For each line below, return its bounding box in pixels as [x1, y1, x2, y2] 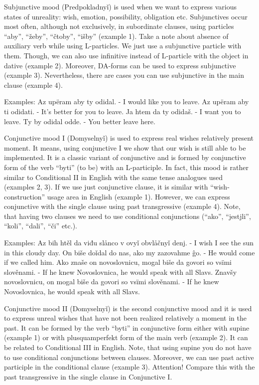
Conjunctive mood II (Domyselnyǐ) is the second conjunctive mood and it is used [4, 303, 252, 313]
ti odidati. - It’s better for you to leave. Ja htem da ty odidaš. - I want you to [4, 106, 241, 116]
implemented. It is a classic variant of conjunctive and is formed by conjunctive [4, 152, 246, 163]
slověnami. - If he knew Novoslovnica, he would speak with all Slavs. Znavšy [4, 266, 237, 277]
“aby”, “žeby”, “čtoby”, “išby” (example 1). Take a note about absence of [4, 30, 229, 41]
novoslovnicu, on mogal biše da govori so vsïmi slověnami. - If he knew [4, 276, 219, 287]
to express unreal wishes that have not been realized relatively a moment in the [4, 313, 247, 323]
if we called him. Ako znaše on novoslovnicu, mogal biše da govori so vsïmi [4, 257, 232, 267]
